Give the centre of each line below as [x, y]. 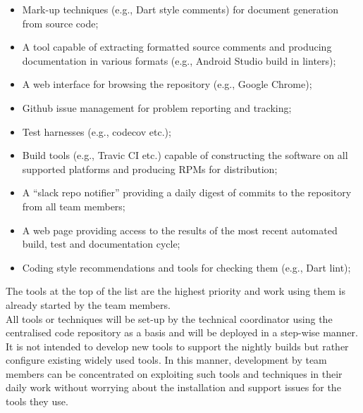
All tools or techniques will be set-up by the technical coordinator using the [169, 318]
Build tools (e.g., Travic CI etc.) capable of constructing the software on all [185, 155]
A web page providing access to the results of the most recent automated [180, 230]
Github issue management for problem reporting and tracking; [157, 107]
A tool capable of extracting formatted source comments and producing [177, 47]
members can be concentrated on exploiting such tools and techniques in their [174, 373]
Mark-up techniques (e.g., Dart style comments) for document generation [180, 9]
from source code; [60, 23]
